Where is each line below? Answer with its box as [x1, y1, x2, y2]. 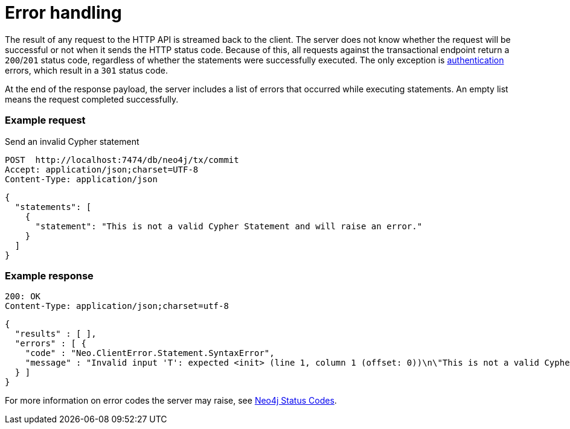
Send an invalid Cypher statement [5, 136, 139, 147]
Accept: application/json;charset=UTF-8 [5, 164, 199, 174]
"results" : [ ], [14, 329, 97, 339]
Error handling [5, 2, 122, 23]
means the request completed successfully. [5, 94, 179, 104]
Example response [5, 269, 94, 282]
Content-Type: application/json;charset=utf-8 [5, 301, 229, 311]
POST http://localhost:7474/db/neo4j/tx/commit [5, 154, 239, 165]
